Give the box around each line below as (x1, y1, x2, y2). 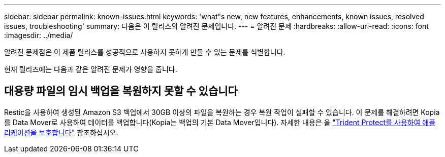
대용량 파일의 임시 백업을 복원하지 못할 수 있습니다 (4, 85, 238, 98)
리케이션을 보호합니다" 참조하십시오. (4, 128, 118, 137)
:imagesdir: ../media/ (4, 31, 73, 40)
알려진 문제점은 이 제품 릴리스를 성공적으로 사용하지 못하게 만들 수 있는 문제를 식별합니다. (4, 48, 285, 56)
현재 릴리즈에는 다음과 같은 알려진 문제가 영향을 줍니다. (4, 65, 177, 73)
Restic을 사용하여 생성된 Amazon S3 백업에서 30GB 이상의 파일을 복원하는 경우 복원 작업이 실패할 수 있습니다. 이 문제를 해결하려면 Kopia (4, 107, 440, 116)
